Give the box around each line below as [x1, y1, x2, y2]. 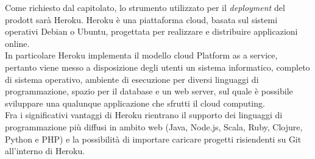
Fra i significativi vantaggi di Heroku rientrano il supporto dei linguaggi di [5, 108, 283, 121]
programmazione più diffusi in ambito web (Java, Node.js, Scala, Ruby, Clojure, [5, 120, 303, 133]
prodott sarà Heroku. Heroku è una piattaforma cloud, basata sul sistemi [5, 13, 278, 26]
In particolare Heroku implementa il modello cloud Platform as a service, [5, 49, 278, 62]
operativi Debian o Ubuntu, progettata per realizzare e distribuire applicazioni [5, 25, 298, 38]
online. [5, 37, 30, 49]
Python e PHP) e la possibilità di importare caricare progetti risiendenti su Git [5, 132, 302, 145]
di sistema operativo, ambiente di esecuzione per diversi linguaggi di [5, 72, 259, 85]
